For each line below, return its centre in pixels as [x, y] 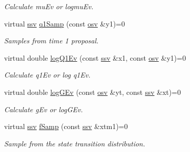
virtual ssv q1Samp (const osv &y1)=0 [65, 23]
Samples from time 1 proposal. [51, 41]
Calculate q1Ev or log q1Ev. [47, 75]
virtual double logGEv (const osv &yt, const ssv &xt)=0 [92, 92]
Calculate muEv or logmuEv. [49, 6]
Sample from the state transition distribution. [75, 143]
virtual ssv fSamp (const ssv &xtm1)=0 [66, 126]
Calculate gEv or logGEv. [44, 109]
